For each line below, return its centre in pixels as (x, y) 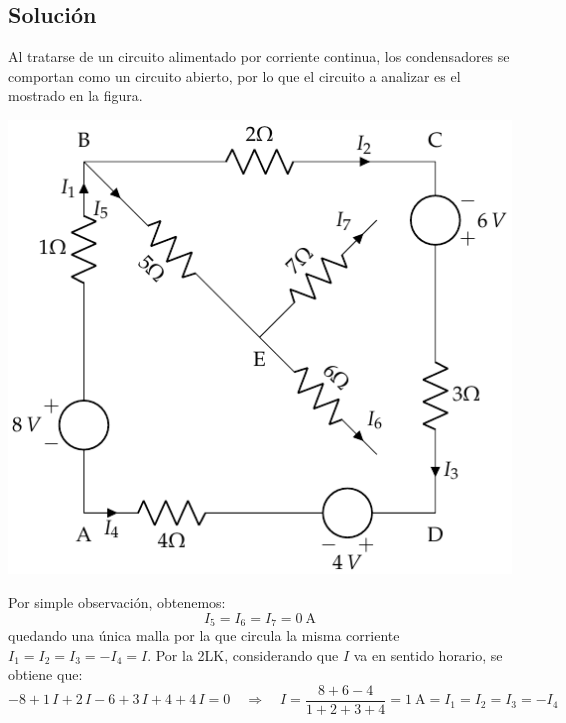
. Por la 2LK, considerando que (243, 654)
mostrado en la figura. (75, 95)
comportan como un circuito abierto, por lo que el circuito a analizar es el (234, 75)
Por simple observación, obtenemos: (117, 601)
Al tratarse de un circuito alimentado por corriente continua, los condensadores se (259, 56)
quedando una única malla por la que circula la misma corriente (204, 635)
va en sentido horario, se (428, 654)
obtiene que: (45, 674)
